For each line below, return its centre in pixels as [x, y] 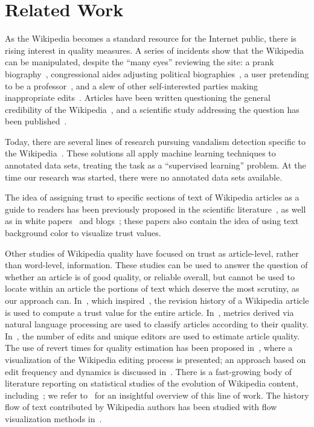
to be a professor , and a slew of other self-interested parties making [132, 85]
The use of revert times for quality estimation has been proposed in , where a [149, 348]
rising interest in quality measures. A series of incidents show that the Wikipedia [155, 50]
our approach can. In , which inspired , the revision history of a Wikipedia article [157, 300]
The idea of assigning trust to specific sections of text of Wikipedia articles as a [152, 197]
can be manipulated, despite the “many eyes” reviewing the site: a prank [139, 62]
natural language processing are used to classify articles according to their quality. [157, 324]
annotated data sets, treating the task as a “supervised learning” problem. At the [155, 165]
